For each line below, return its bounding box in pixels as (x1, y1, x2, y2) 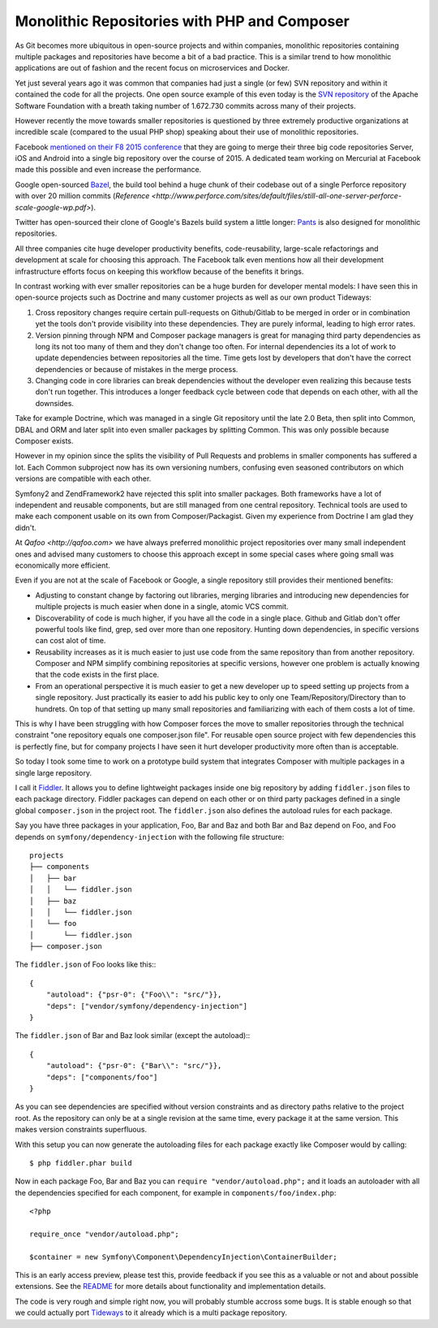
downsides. (35, 398, 75, 408)
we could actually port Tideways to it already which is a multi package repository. (15, 1308, 288, 1317)
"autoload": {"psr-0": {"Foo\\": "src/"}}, (45, 990, 222, 999)
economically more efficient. (15, 560, 111, 570)
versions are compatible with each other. (15, 474, 152, 483)
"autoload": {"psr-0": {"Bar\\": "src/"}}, (45, 1061, 222, 1071)
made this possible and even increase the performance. (15, 165, 202, 175)
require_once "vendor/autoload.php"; (29, 1229, 180, 1239)
